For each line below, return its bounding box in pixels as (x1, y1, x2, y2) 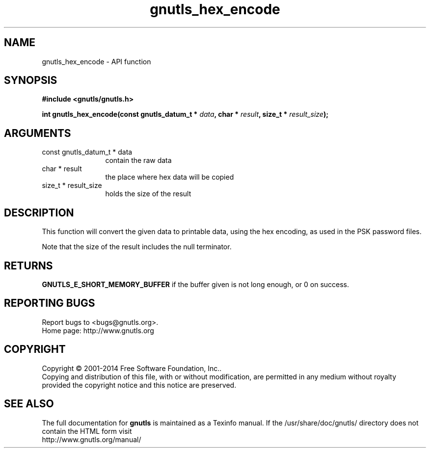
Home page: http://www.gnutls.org (42, 326, 154, 335)
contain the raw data (105, 156, 172, 165)
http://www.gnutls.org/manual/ (42, 435, 141, 444)
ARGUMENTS (4, 127, 71, 139)
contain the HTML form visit (42, 426, 132, 435)
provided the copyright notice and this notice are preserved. (42, 380, 237, 389)
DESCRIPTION (4, 206, 74, 219)
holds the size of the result (105, 189, 191, 198)
